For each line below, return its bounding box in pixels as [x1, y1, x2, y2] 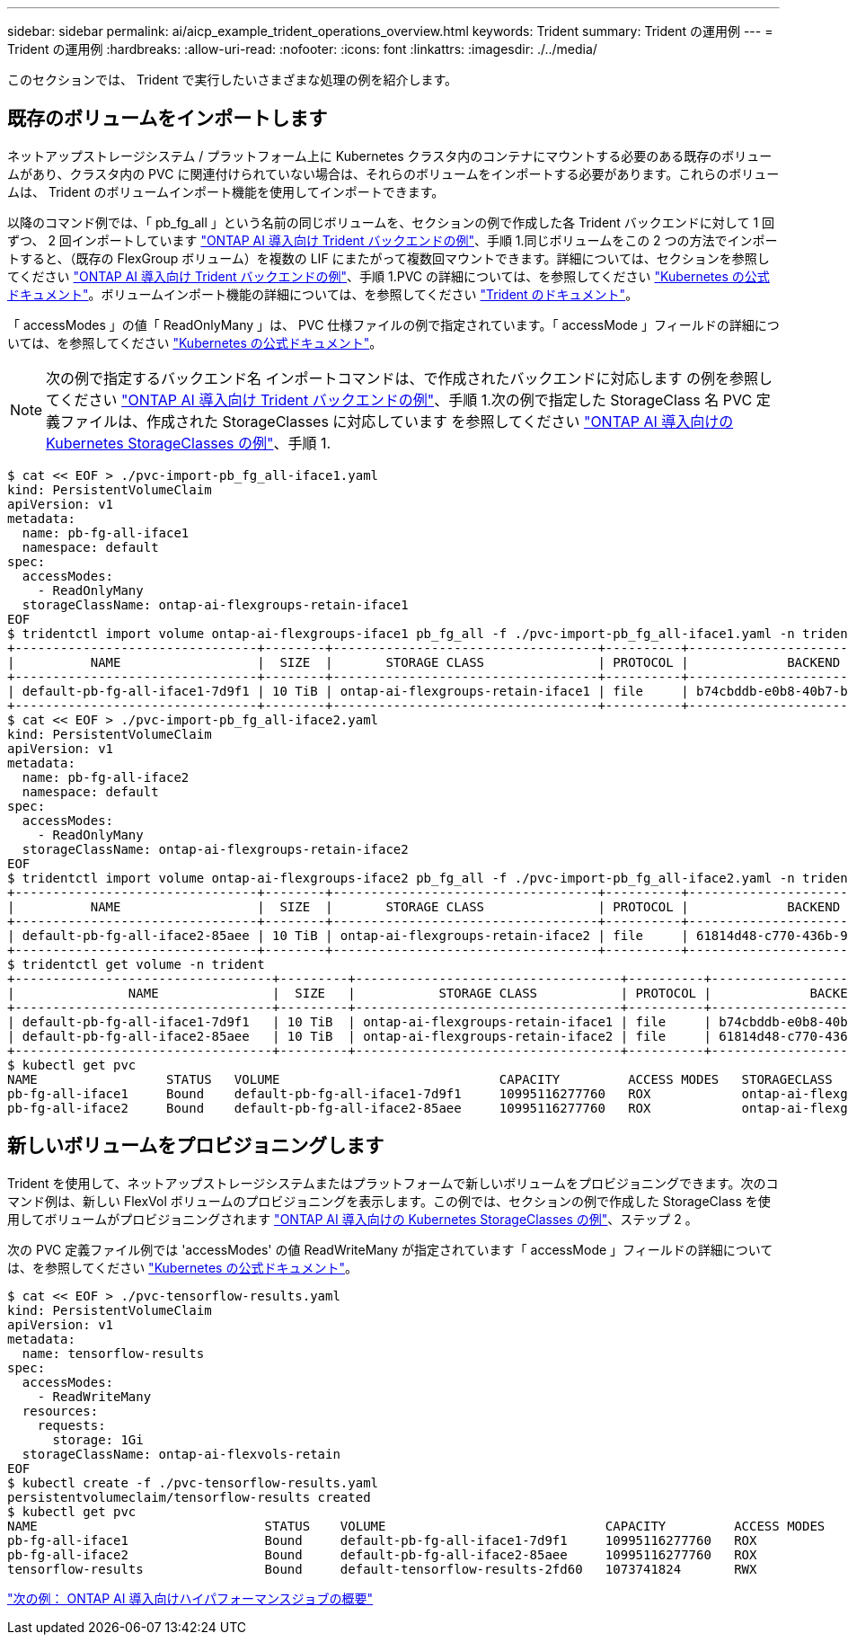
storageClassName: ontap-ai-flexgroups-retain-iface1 [22, 597, 409, 612]
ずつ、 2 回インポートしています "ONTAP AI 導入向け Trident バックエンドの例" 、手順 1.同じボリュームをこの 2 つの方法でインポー [7, 232, 778, 248]
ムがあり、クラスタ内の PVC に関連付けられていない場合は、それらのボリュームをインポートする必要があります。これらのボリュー [7, 165, 780, 182]
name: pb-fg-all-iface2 [22, 769, 190, 785]
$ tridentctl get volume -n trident [7, 956, 265, 972]
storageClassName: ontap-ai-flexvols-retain [22, 1446, 340, 1461]
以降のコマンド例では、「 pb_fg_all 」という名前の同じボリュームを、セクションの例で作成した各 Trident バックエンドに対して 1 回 [7, 214, 775, 230]
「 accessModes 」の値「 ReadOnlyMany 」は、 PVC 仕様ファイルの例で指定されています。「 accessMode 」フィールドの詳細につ [7, 316, 780, 333]
